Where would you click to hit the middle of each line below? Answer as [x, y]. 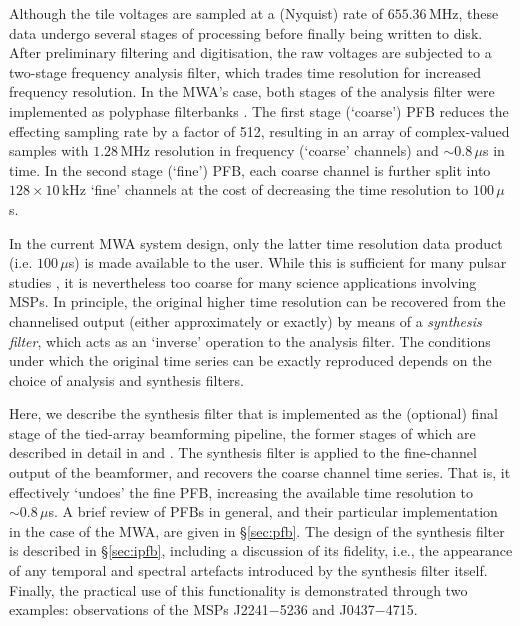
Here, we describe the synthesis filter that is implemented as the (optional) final [253, 413]
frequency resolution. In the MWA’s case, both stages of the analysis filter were [252, 91]
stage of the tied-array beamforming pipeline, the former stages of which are [242, 432]
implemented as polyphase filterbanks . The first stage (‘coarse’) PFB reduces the [259, 110]
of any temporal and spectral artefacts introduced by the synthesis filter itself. [248, 570]
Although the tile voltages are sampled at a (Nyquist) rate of [196, 13]
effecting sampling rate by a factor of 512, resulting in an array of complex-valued [259, 130]
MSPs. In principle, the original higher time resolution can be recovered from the [257, 301]
